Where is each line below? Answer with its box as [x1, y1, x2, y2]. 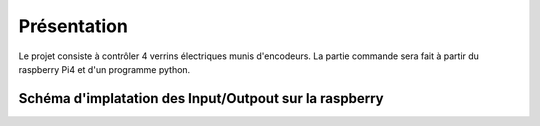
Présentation [18, 15, 129, 37]
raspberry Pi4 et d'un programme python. [18, 63, 191, 75]
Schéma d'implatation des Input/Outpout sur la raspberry [18, 90, 384, 107]
